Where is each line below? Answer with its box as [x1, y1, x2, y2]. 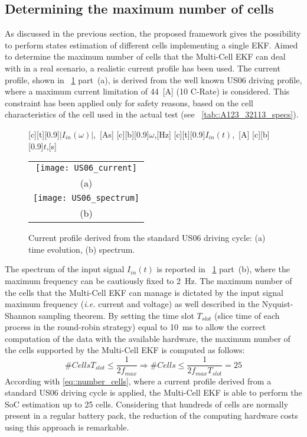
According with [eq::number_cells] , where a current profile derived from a [5, 374, 272, 387]
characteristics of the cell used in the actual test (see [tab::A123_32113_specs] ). [5, 108, 299, 120]
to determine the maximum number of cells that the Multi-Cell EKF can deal [5, 50, 286, 63]
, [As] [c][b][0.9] [93, 128, 149, 140]
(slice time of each [214, 309, 280, 321]
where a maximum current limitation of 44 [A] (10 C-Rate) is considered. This [5, 85, 290, 97]
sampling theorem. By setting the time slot [38, 309, 194, 321]
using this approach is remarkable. [5, 420, 129, 433]
